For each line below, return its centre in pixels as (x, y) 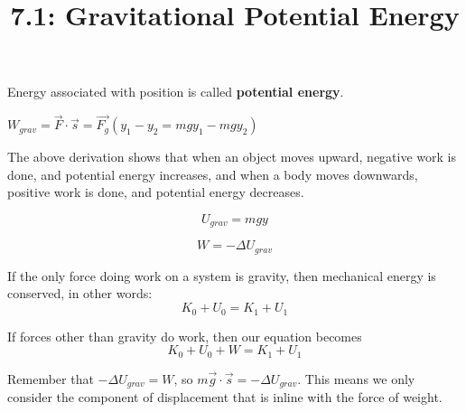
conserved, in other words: (80, 293)
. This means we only (356, 378)
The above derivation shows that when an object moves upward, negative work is (232, 157)
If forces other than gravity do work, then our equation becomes (185, 336)
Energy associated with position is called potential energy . (176, 92)
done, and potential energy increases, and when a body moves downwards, (213, 174)
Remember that (51, 378)
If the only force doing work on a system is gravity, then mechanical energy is (222, 275)
